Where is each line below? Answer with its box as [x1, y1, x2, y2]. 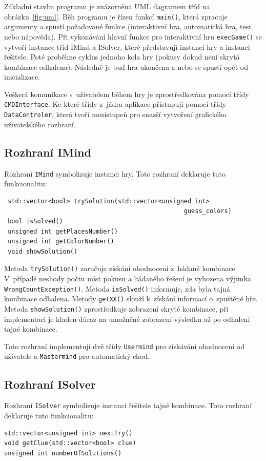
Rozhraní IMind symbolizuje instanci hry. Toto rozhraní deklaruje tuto [4, 168, 226, 179]
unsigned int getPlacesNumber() [8, 227, 118, 235]
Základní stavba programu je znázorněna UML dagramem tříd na [4, 1, 210, 11]
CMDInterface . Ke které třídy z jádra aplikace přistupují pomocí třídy [4, 99, 227, 109]
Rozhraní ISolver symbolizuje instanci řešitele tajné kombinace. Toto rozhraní [4, 400, 252, 411]
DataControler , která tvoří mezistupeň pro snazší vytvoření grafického [4, 109, 227, 120]
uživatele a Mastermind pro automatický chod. [4, 351, 150, 361]
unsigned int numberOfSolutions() [4, 449, 122, 457]
